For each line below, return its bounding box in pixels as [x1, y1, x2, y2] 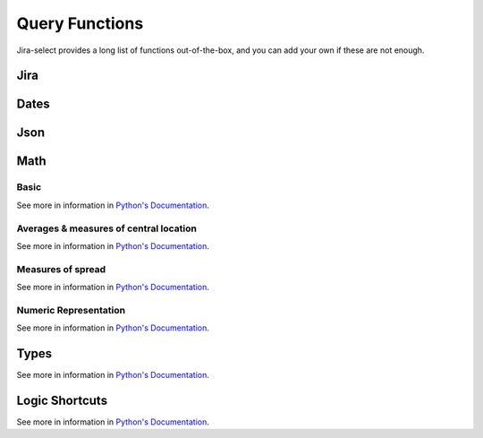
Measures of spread [16, 262, 106, 275]
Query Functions [16, 13, 144, 33]
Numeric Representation [16, 304, 125, 316]
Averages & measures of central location [16, 222, 197, 235]
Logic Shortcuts [16, 392, 107, 408]
